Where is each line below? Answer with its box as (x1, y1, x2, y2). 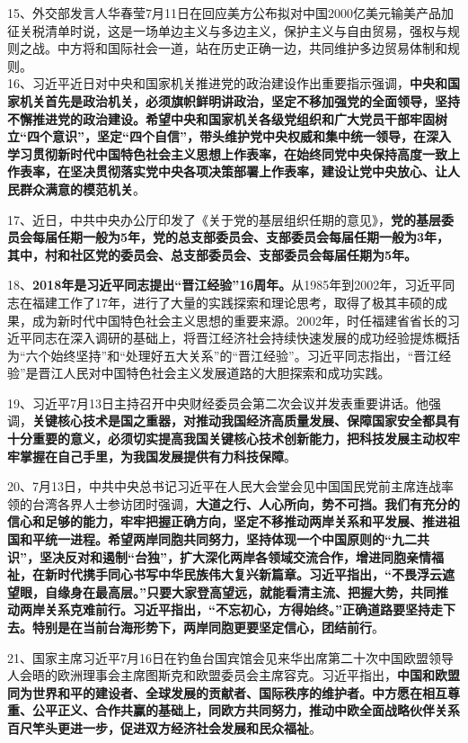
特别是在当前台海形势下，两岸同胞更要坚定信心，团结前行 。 (31, 618, 384, 636)
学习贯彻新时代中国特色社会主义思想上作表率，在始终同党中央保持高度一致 (7, 144, 447, 163)
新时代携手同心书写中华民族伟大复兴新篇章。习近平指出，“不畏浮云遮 (44, 565, 455, 584)
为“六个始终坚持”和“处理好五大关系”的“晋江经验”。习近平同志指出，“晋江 (7, 345, 439, 364)
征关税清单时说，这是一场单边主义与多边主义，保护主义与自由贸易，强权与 (7, 21, 447, 40)
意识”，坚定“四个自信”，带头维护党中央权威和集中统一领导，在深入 (51, 127, 451, 146)
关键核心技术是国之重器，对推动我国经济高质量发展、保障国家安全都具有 (32, 411, 460, 430)
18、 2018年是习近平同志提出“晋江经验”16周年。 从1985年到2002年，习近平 (7, 275, 443, 294)
